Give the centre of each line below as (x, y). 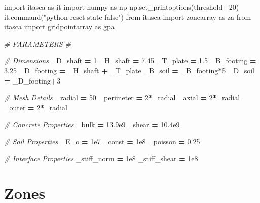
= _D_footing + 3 (32, 80)
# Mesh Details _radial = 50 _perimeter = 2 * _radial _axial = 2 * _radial (122, 97)
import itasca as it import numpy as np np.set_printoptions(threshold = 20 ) (122, 7)
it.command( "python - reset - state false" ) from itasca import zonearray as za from (128, 16)
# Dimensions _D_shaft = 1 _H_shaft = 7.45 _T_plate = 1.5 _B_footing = (130, 60)
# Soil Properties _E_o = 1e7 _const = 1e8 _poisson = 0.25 (102, 141)
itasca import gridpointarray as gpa (59, 27)
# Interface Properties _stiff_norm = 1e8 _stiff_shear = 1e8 (101, 158)
